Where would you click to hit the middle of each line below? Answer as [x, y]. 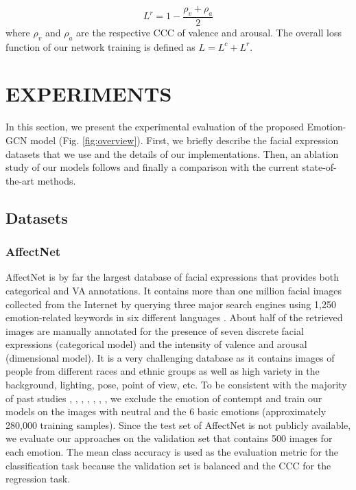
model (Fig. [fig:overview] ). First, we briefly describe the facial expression [185, 140]
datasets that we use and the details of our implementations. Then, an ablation [172, 153]
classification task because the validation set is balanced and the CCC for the [168, 465]
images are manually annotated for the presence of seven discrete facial [155, 330]
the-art [20, 180]
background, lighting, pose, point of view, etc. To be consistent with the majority [176, 385]
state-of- [319, 167]
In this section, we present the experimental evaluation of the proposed [155, 127]
